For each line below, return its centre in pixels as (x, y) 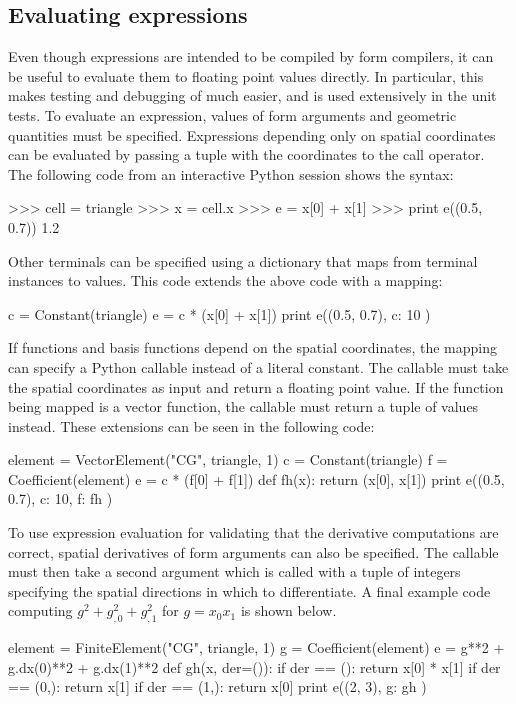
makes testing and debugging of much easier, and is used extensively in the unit (252, 95)
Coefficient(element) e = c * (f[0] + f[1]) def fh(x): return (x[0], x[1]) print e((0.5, (256, 478)
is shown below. (288, 610)
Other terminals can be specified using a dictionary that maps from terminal (243, 260)
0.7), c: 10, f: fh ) (60, 498)
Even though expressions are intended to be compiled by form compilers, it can (251, 56)
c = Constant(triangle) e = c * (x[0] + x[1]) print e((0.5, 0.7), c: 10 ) (219, 313)
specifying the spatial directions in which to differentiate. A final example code (249, 590)
